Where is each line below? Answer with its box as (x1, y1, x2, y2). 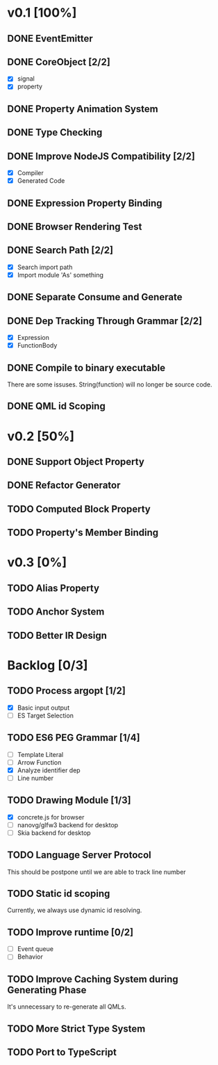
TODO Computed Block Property (7, 503, 151, 515)
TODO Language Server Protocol (7, 849, 151, 861)
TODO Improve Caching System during (7, 973, 178, 985)
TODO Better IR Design (7, 629, 108, 641)
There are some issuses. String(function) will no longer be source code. (7, 380, 213, 389)
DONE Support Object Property (7, 456, 144, 468)
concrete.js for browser (17, 813, 85, 821)
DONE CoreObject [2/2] (7, 56, 111, 67)
